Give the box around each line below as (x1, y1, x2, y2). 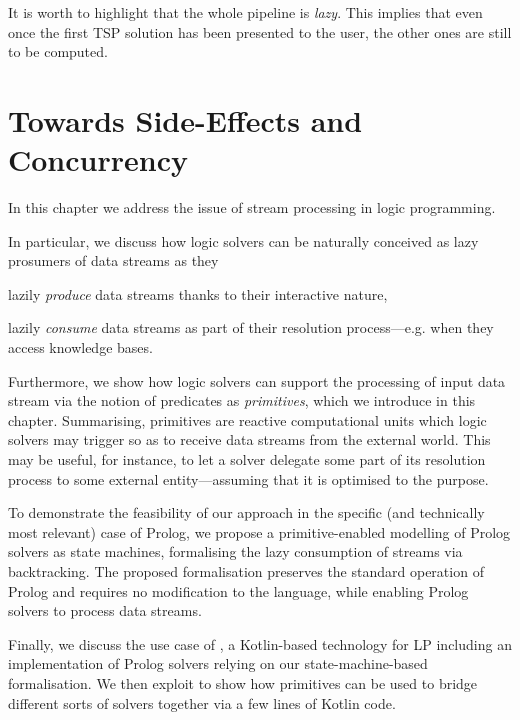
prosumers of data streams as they (8, 250, 219, 271)
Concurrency (8, 139, 188, 180)
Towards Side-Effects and (8, 99, 363, 140)
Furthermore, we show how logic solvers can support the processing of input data (8, 370, 506, 391)
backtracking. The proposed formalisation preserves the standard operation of (8, 561, 484, 581)
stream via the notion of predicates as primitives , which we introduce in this (8, 390, 476, 411)
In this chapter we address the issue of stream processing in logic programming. (8, 197, 496, 218)
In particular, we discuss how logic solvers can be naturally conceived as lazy (8, 230, 479, 251)
